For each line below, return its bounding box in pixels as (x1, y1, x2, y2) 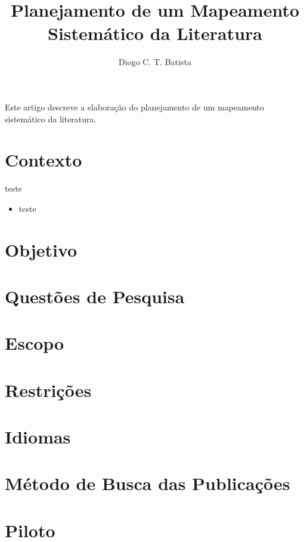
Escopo (5, 331, 64, 355)
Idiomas (5, 424, 71, 449)
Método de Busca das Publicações (5, 471, 290, 495)
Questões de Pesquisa (5, 284, 185, 308)
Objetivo (5, 237, 77, 261)
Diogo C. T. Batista (119, 56, 191, 68)
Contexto (5, 147, 82, 172)
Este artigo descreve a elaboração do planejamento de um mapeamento (5, 100, 264, 113)
